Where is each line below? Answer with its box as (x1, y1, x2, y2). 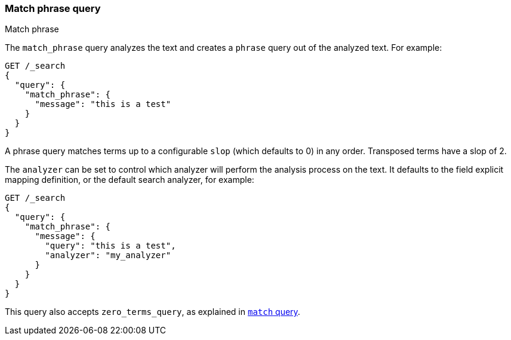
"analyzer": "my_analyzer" (45, 250, 171, 261)
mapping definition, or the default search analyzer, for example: (5, 174, 254, 185)
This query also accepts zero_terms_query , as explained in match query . (5, 307, 300, 317)
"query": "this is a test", (45, 241, 176, 251)
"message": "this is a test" (35, 99, 171, 109)
